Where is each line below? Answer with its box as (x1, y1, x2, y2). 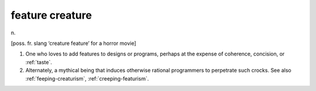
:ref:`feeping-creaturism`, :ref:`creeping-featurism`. (25, 75, 149, 82)
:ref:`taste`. (25, 58, 53, 65)
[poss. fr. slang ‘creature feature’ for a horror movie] (11, 40, 137, 47)
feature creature (11, 9, 92, 22)
